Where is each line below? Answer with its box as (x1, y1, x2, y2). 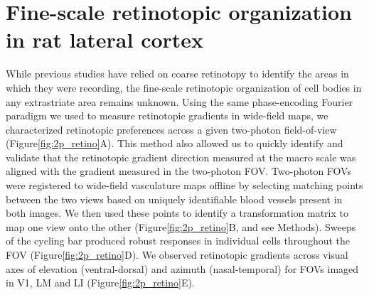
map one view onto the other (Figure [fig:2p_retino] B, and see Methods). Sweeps (6, 219, 356, 234)
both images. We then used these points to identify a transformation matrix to (6, 205, 348, 220)
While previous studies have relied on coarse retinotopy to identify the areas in (6, 66, 349, 81)
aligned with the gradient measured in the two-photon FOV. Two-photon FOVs (6, 163, 351, 178)
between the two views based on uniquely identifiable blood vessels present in (6, 191, 343, 206)
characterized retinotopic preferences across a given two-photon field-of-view (6, 122, 337, 136)
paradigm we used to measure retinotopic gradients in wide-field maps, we (6, 108, 328, 123)
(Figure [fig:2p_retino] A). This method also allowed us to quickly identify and (6, 136, 343, 151)
